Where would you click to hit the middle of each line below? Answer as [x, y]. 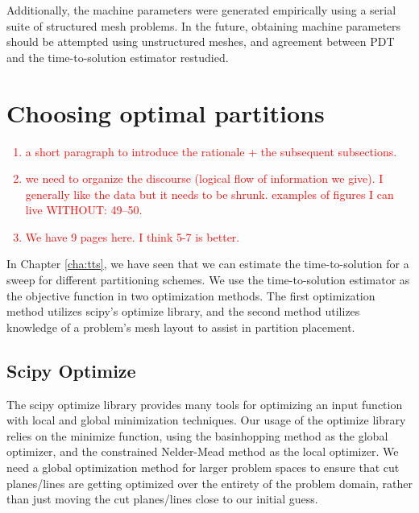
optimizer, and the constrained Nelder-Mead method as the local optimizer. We [203, 451]
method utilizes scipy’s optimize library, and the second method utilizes [183, 311]
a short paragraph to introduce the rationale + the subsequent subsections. [211, 151]
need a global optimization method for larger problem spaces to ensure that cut [203, 467]
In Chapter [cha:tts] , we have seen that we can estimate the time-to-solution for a [208, 264]
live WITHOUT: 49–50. [84, 210]
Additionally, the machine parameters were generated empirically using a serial [201, 10]
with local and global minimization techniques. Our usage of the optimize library [206, 420]
